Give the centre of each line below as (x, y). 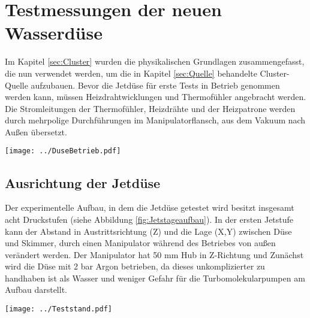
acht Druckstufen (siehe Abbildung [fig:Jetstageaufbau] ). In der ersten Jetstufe (149, 219)
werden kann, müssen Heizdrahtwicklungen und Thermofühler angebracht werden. (156, 97)
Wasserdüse (54, 33)
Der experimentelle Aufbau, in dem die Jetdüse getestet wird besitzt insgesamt (150, 208)
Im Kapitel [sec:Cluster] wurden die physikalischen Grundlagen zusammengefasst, (155, 61)
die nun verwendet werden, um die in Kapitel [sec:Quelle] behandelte (131, 73)
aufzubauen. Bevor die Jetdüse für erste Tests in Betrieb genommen (155, 85)
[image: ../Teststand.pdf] (58, 309)
